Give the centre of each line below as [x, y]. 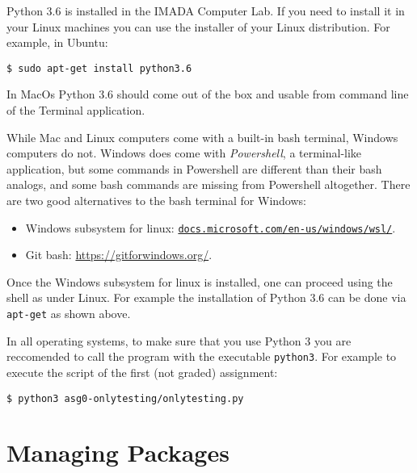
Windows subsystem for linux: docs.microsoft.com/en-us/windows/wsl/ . [211, 227]
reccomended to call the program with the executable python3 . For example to [202, 356]
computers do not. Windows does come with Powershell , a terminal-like [184, 153]
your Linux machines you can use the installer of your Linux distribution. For [198, 26]
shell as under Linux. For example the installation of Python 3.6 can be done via [206, 297]
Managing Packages [118, 452]
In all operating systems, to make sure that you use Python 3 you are [179, 340]
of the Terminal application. [76, 110]
